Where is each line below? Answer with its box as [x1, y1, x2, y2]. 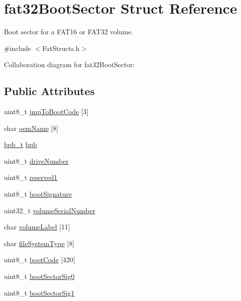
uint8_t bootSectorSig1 [4, 287, 74, 298]
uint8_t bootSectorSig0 [4, 271, 74, 281]
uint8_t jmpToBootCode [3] [4, 106, 89, 117]
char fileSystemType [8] [4, 238, 74, 248]
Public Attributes [4, 83, 95, 99]
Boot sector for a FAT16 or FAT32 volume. [4, 26, 134, 37]
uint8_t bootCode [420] [4, 254, 75, 265]
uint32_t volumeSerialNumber [4, 205, 96, 215]
